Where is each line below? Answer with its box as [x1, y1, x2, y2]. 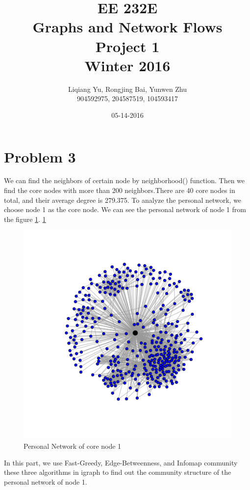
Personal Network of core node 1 [24, 440, 122, 451]
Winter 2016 [84, 55, 171, 75]
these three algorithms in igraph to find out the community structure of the [4, 467, 231, 477]
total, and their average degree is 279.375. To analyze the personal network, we [4, 194, 242, 205]
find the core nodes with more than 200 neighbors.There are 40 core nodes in [4, 185, 235, 195]
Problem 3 [4, 147, 76, 167]
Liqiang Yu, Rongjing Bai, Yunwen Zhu [68, 83, 187, 94]
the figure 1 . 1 [4, 214, 46, 224]
